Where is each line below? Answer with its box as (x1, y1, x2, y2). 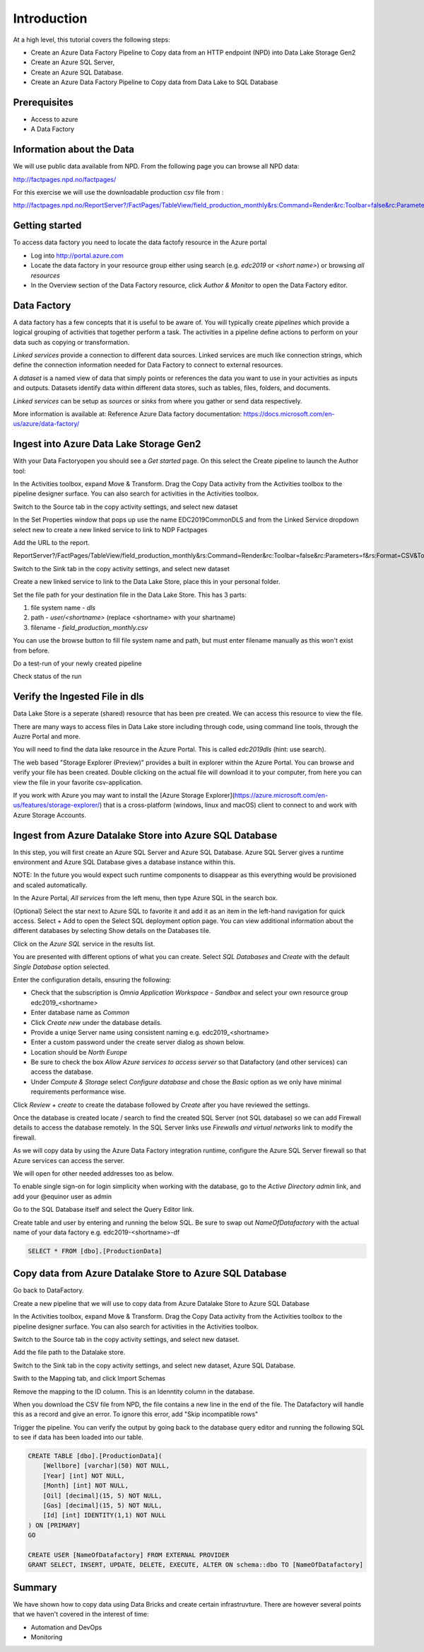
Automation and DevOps (30, 1623, 102, 1631)
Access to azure (30, 115, 78, 124)
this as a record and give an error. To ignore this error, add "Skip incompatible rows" (13, 1410, 259, 1418)
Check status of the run (13, 672, 82, 681)
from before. (13, 646, 49, 655)
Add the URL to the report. (13, 539, 90, 547)
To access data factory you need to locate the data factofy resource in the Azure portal (13, 238, 267, 247)
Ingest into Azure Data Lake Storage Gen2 (13, 438, 201, 450)
